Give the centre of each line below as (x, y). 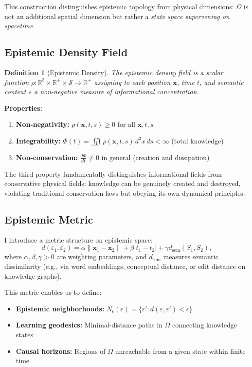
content (15, 92)
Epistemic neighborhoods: (60, 308)
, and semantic (222, 82)
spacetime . (20, 26)
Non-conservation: (47, 157)
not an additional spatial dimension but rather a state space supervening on (117, 16)
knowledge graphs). (33, 275)
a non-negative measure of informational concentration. (116, 92)
